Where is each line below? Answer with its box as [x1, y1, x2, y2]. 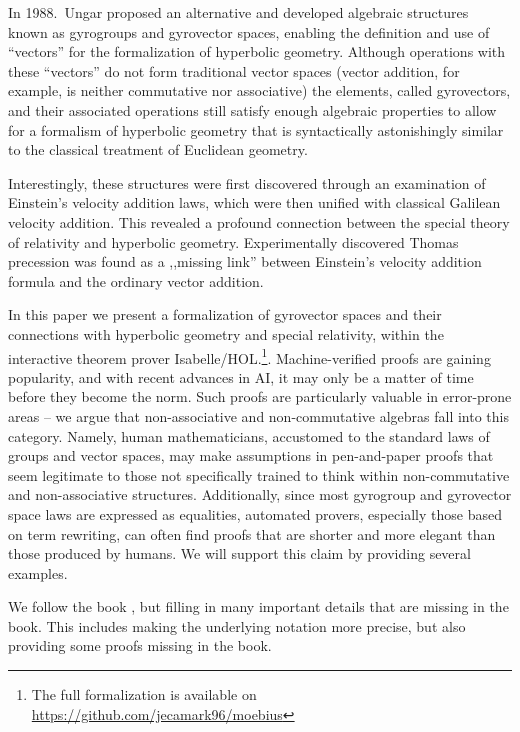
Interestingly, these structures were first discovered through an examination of [8, 172, 486, 193]
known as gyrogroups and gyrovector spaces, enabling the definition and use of [8, 21, 490, 42]
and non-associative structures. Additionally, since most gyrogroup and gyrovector [8, 484, 512, 505]
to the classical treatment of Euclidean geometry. [8, 139, 308, 160]
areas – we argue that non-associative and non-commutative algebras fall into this [8, 405, 509, 426]
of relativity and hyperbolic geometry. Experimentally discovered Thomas [8, 231, 459, 252]
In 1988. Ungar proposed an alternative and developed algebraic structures [8, 2, 469, 22]
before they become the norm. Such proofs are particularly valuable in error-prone [8, 386, 512, 407]
